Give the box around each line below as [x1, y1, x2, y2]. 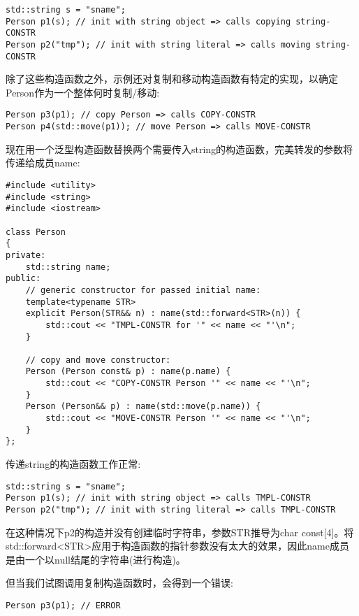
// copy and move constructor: [25, 354, 171, 365]
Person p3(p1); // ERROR [6, 601, 121, 610]
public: [6, 273, 41, 284]
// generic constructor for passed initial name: [25, 285, 261, 295]
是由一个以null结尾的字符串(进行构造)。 [6, 552, 186, 566]
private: [6, 250, 46, 260]
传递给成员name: [6, 155, 80, 170]
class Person [6, 227, 66, 237]
